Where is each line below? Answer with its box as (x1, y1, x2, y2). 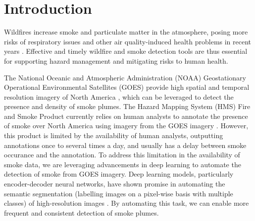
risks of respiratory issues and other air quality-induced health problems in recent (4, 36, 252, 46)
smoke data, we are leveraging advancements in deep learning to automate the (4, 159, 241, 169)
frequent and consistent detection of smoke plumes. (4, 207, 159, 218)
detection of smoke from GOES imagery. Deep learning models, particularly (4, 169, 234, 179)
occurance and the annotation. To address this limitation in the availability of (4, 149, 240, 160)
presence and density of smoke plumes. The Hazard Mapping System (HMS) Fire (4, 101, 251, 111)
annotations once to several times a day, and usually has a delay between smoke (4, 140, 247, 150)
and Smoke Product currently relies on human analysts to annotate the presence (4, 110, 248, 121)
